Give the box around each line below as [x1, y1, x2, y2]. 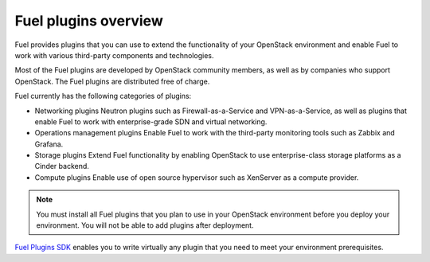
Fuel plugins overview [14, 12, 163, 29]
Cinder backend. [34, 162, 89, 171]
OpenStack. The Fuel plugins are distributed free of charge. [14, 76, 210, 86]
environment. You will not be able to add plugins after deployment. [36, 221, 254, 230]
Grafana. [34, 139, 64, 149]
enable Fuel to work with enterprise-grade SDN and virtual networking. [34, 116, 268, 127]
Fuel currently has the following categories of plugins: [14, 92, 192, 101]
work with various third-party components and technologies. [14, 50, 214, 60]
